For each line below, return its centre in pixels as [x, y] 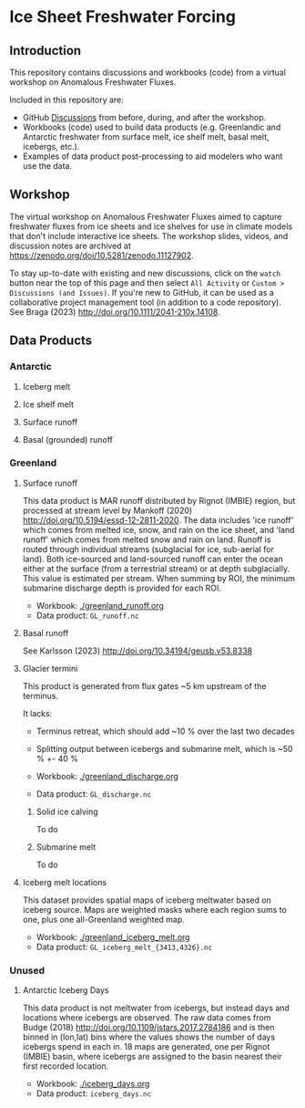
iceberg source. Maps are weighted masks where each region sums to [154, 909]
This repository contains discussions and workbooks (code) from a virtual [148, 72]
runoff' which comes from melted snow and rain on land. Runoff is [147, 539]
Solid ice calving [67, 811]
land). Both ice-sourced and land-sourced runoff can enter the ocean [153, 559]
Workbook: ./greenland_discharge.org [107, 776]
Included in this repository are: [67, 99]
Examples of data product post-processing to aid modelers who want [152, 156]
